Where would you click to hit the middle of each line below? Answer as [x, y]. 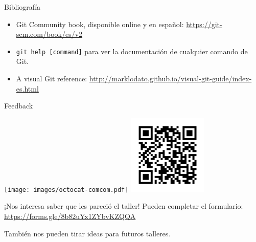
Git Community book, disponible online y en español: [100, 24]
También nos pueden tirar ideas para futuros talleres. [87, 233]
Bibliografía [22, 7]
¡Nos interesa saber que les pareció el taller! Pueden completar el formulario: [124, 206]
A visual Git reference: [52, 79]
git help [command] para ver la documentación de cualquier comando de [132, 51]
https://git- [204, 24]
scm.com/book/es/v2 [49, 34]
